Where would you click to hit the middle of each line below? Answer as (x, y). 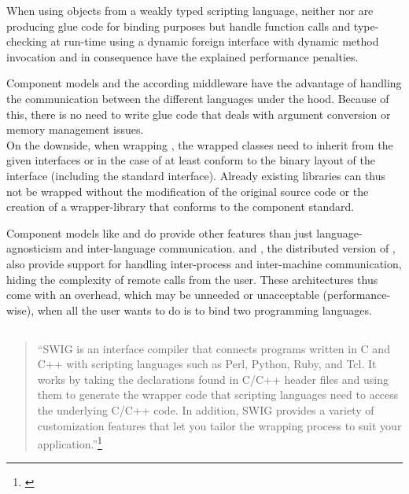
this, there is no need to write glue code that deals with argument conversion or (199, 114)
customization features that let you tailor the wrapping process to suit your (219, 425)
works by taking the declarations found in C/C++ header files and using (213, 379)
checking (27, 41)
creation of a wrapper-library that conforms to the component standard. (181, 206)
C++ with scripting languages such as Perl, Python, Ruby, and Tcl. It (207, 364)
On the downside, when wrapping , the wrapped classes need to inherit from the (200, 144)
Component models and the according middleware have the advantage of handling (204, 83)
